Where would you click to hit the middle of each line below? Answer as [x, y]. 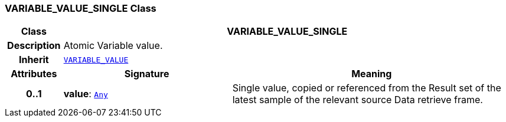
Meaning [372, 74]
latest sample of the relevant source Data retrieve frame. [358, 100]
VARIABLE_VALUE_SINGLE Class [81, 8]
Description [34, 46]
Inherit [34, 60]
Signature [147, 74]
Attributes [34, 74]
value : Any [86, 94]
